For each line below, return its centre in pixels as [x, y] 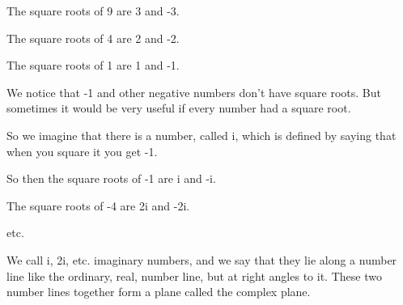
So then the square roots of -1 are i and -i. [111, 178]
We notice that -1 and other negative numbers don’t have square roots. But [194, 92]
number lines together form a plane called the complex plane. [159, 292]
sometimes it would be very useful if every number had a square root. [179, 108]
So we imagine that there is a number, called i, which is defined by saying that [201, 135]
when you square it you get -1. [82, 151]
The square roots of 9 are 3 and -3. [93, 11]
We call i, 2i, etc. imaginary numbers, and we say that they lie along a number [202, 259]
